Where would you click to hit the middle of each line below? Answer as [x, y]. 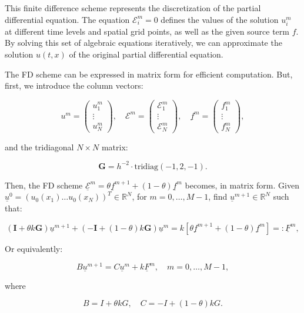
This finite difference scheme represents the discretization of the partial [133, 8]
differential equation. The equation [67, 19]
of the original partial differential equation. [146, 54]
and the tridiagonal [39, 147]
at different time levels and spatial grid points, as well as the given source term [147, 31]
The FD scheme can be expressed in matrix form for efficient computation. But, [149, 74]
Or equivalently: [34, 248]
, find [218, 196]
